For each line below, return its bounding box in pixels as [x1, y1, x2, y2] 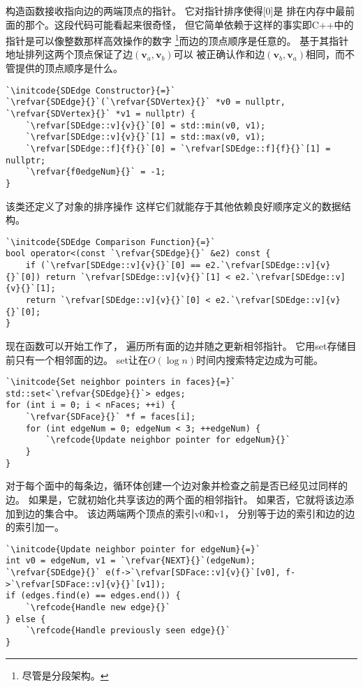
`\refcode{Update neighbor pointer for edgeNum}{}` [45, 435, 291, 445]
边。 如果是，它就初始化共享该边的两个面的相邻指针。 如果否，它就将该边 [6, 492, 345, 506]
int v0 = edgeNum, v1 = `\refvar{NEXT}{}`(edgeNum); [6, 556, 255, 566]
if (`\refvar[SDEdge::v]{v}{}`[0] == [25, 260, 201, 271]
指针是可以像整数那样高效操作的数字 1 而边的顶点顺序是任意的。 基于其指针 [6, 31, 349, 47]
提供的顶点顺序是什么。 [15, 61, 123, 75]
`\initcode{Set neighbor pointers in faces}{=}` [6, 377, 236, 387]
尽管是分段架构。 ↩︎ [22, 667, 109, 682]
